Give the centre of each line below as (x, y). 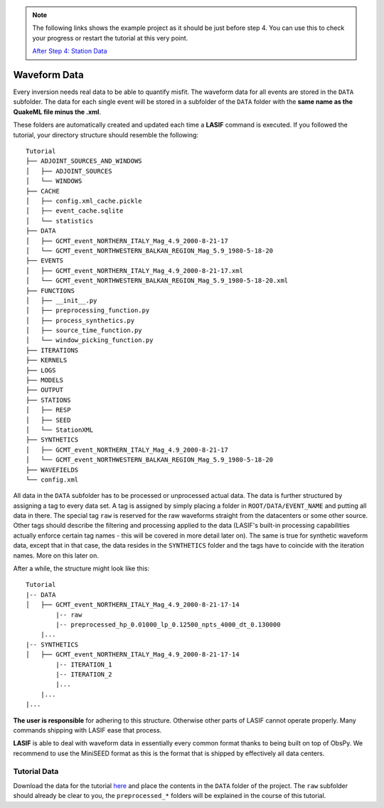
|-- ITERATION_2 (84, 674)
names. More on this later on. (56, 555)
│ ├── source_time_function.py (84, 330)
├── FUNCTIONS (50, 291)
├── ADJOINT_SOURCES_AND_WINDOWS (84, 161)
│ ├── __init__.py (62, 300)
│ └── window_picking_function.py (90, 340)
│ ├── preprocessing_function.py (88, 310)
